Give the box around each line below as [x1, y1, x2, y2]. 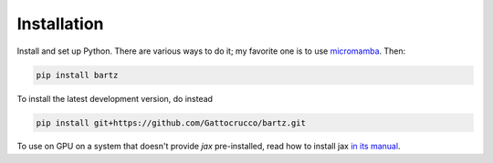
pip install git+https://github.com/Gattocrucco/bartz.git [36, 117, 306, 127]
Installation [16, 14, 104, 34]
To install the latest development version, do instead [16, 93, 214, 104]
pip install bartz [36, 69, 119, 80]
